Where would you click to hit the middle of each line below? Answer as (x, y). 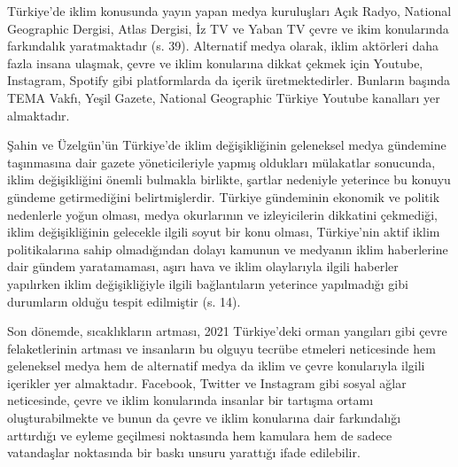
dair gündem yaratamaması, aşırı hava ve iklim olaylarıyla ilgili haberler (203, 266)
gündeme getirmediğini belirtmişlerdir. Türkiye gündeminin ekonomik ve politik (224, 196)
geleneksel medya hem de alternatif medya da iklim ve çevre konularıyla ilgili (216, 366)
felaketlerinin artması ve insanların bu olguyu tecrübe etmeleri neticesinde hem (221, 348)
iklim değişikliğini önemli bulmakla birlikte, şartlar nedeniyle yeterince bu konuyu (229, 179)
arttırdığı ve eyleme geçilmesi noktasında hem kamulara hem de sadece (200, 435)
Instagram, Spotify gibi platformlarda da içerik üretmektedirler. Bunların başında (229, 80)
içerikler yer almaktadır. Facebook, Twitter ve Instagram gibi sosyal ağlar (207, 382)
